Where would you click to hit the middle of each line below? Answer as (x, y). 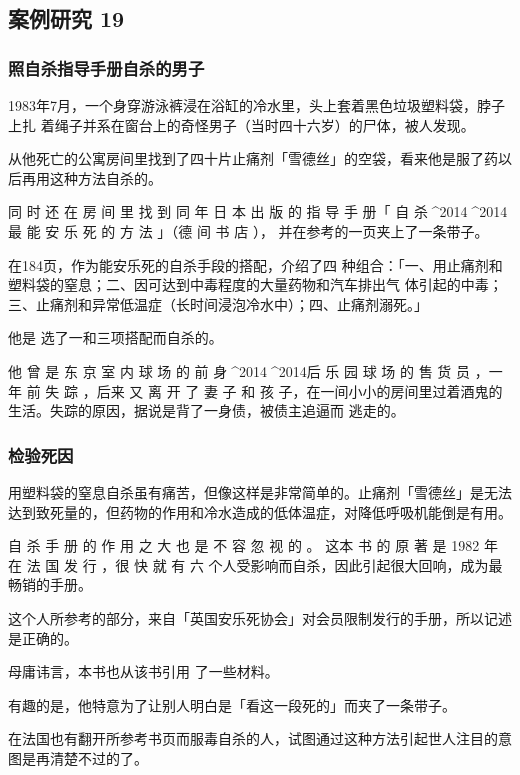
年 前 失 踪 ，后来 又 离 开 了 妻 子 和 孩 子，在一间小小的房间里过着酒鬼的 (255, 390)
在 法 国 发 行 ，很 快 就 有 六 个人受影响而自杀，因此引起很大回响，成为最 (255, 564)
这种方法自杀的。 (105, 177)
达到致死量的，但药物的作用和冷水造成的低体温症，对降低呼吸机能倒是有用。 (260, 511)
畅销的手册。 (50, 584)
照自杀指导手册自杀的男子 (106, 67)
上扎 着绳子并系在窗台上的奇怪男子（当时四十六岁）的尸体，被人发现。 (241, 124)
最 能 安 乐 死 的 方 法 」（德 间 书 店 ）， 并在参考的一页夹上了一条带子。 (248, 230)
